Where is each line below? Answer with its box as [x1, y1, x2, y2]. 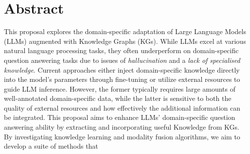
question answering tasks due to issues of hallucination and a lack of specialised [4, 55, 240, 65]
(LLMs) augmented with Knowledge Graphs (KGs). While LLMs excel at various [4, 36, 246, 46]
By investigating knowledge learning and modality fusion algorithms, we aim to [4, 131, 240, 141]
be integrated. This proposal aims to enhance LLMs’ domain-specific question [4, 112, 235, 122]
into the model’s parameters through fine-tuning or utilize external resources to [4, 74, 240, 84]
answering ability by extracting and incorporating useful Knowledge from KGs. [4, 122, 239, 132]
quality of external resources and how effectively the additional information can [4, 102, 241, 113]
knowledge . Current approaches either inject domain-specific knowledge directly [4, 64, 240, 75]
